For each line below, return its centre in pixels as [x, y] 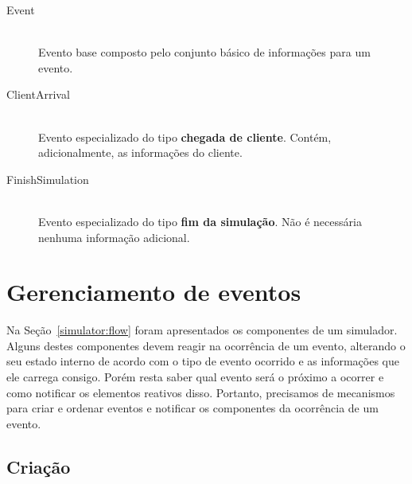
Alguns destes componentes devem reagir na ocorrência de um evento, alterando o [206, 345]
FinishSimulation [48, 179]
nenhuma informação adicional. [114, 237]
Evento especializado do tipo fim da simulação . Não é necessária [200, 221]
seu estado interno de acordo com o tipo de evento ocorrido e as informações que [203, 361]
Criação [39, 466]
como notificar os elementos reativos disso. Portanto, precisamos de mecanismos [201, 392]
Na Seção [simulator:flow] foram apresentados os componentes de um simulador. [202, 330]
